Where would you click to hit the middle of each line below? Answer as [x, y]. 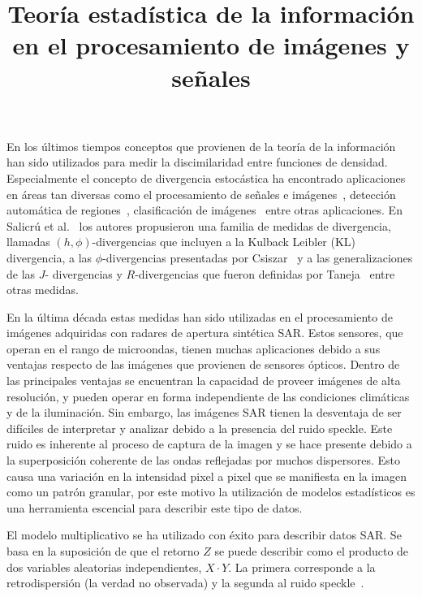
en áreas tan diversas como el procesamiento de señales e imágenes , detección [201, 194]
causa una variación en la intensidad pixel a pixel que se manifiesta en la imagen [207, 476]
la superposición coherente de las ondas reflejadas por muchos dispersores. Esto [203, 460]
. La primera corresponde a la [302, 567]
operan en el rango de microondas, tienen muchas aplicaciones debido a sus [194, 348]
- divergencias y [84, 273]
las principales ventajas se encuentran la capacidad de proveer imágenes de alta [204, 381]
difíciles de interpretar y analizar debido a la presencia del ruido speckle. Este [200, 428]
